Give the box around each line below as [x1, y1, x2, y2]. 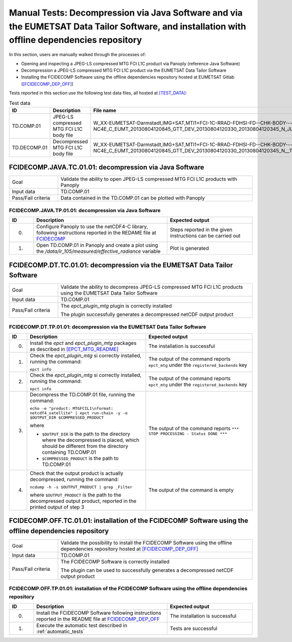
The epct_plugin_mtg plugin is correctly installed [60, 302, 172, 309]
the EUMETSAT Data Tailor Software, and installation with [9, 21, 246, 32]
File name [93, 107, 116, 114]
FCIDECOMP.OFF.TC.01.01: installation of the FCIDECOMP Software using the [9, 517, 248, 525]
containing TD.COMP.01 [42, 449, 96, 456]
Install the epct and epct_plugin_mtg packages [30, 340, 137, 346]
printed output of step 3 [30, 503, 85, 510]
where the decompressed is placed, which [42, 437, 140, 443]
